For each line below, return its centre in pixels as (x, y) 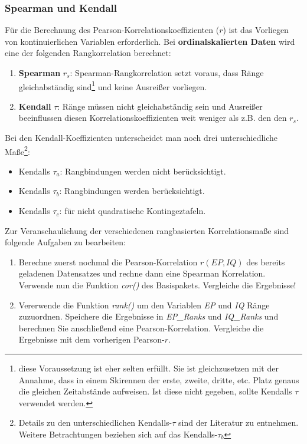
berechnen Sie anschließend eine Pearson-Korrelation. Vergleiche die (141, 328)
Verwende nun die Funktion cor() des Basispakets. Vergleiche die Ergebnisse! (157, 285)
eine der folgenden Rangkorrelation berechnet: (88, 53)
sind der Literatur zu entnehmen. (239, 422)
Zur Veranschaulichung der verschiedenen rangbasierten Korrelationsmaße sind (147, 230)
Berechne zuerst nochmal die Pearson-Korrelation (108, 262)
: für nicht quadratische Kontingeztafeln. (133, 211)
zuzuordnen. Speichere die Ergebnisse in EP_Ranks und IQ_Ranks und (148, 316)
